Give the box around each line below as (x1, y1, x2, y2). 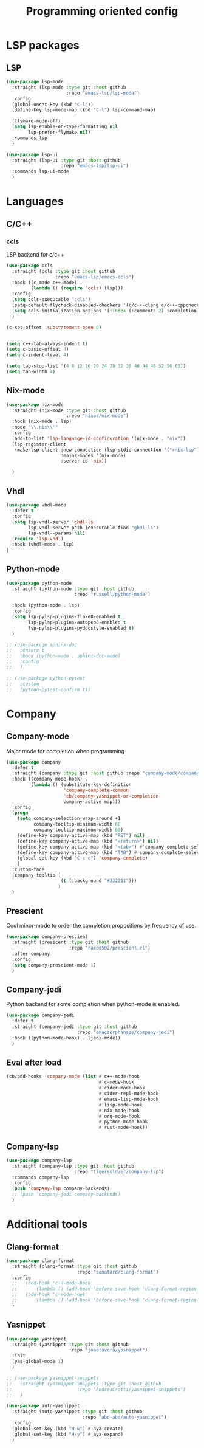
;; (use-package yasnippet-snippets (6, 1375, 99, 1381)
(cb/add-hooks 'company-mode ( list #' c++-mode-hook (6, 1074, 140, 1080)
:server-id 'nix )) (60, 458, 107, 464)
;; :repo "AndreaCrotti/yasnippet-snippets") (6, 1386, 186, 1393)
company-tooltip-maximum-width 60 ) (33, 827, 123, 833)
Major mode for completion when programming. (6, 747, 126, 754)
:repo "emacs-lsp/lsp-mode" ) (66, 90, 140, 96)
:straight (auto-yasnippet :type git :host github (12, 1408, 143, 1415)
